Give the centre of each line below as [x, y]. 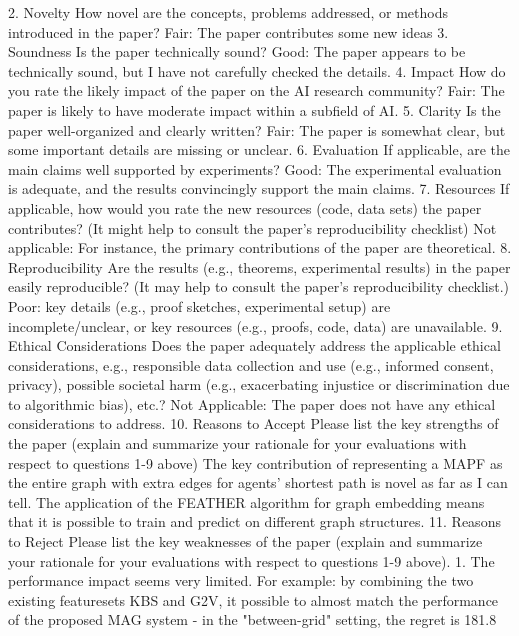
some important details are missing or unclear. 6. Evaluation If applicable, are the [259, 149]
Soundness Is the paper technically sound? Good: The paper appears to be [237, 51]
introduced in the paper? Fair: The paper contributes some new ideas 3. [228, 31]
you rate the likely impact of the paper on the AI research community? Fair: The [256, 90]
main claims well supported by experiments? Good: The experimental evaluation [255, 168]
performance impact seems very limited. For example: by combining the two [241, 580]
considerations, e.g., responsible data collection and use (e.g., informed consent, [251, 364]
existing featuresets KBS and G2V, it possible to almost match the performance [253, 599]
